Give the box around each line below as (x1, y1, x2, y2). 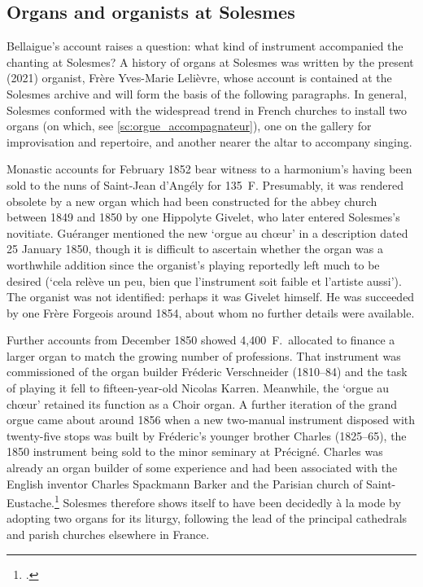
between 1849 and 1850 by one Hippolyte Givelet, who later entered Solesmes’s (7, 208, 400, 226)
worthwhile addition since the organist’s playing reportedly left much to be (7, 256, 380, 273)
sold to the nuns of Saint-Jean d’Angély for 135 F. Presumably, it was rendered (7, 176, 403, 193)
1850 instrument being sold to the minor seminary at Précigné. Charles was (7, 443, 383, 460)
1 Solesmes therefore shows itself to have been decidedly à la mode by (55, 492, 401, 510)
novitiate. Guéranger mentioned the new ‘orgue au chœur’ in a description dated (7, 224, 408, 241)
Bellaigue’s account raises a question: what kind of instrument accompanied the (7, 37, 403, 55)
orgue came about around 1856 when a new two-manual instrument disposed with (7, 411, 416, 428)
